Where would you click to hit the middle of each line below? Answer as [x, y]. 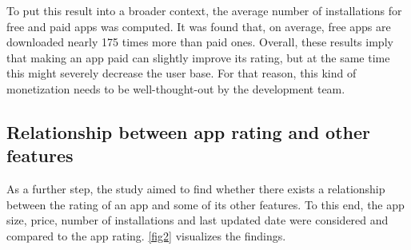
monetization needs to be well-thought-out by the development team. [176, 88]
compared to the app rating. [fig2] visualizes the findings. [146, 235]
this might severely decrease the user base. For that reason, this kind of [182, 73]
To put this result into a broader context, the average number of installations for [204, 10]
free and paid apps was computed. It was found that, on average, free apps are [199, 26]
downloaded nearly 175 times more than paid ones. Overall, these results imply [200, 42]
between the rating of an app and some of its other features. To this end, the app [205, 204]
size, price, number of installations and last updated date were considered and [198, 220]
